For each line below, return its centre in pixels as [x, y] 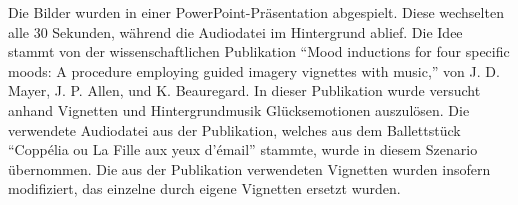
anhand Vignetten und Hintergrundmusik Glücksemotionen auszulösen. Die [239, 109]
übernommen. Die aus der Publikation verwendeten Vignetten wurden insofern [249, 168]
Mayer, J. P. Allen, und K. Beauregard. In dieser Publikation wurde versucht [244, 90]
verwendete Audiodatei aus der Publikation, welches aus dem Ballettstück [234, 129]
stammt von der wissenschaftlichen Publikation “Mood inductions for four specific [259, 51]
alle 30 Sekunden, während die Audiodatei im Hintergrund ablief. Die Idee [235, 31]
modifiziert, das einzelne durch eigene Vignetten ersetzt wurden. [204, 188]
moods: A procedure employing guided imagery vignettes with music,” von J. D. [254, 70]
